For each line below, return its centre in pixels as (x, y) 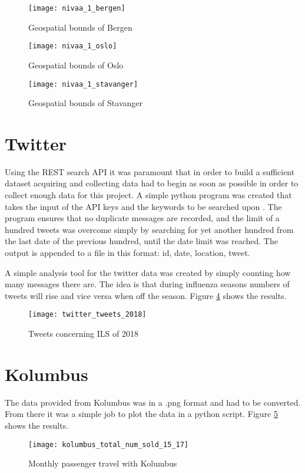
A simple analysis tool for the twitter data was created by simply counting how (148, 272)
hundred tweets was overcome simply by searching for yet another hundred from (149, 229)
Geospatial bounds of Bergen (80, 27)
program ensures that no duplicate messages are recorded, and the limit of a (142, 218)
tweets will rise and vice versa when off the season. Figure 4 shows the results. (146, 295)
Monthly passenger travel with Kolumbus (103, 463)
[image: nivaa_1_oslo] (73, 46)
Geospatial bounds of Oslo (76, 65)
